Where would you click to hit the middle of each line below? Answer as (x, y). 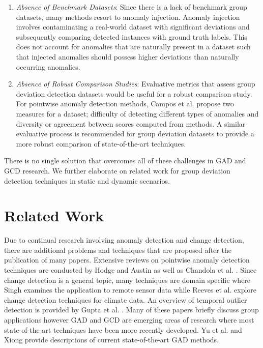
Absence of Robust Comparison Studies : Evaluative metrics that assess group (136, 84)
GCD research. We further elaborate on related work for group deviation (117, 170)
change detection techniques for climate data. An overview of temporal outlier (126, 299)
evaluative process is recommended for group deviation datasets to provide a (135, 134)
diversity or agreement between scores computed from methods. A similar (131, 123)
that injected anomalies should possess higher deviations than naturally (127, 56)
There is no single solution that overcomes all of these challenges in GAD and (125, 161)
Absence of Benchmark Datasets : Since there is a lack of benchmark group (131, 7)
